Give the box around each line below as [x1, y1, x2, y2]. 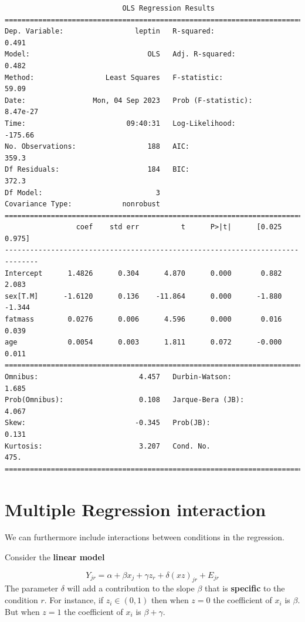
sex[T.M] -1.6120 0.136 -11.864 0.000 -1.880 [5, 292, 282, 300]
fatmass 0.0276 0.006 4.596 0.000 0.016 [5, 315, 282, 324]
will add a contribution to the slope [67, 582, 195, 594]
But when [5, 605, 40, 617]
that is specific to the [205, 582, 285, 594]
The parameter [5, 582, 59, 594]
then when [151, 594, 189, 606]
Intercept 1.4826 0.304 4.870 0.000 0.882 [5, 269, 282, 277]
